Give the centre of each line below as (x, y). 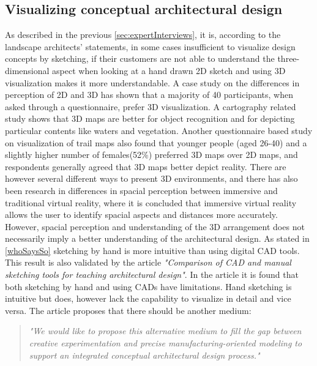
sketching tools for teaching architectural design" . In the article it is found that (152, 274)
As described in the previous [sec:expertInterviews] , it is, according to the (143, 35)
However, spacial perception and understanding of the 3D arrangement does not (155, 226)
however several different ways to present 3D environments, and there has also (151, 178)
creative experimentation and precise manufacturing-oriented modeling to (166, 343)
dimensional (27, 70)
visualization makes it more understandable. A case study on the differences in (152, 82)
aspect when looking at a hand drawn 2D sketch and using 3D (169, 70)
